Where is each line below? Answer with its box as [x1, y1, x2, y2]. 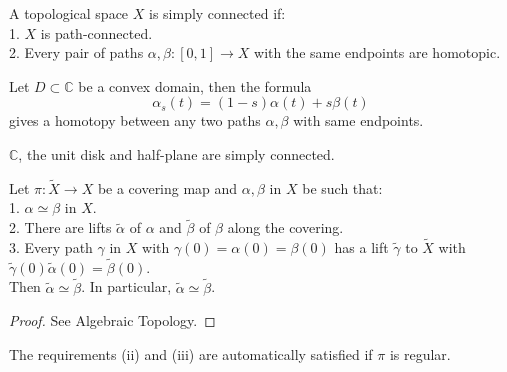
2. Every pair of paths [9, 42, 144, 63]
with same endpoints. [293, 110, 424, 131]
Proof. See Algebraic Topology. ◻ [9, 310, 216, 331]
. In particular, [81, 276, 172, 297]
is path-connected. [40, 22, 153, 43]
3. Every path [9, 237, 93, 257]
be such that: [302, 177, 383, 198]
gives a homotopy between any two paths [9, 110, 261, 131]
